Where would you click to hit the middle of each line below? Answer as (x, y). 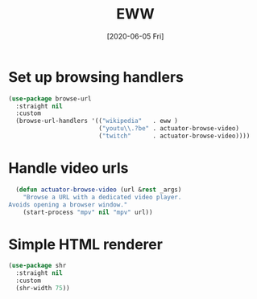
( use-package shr (37, 266)
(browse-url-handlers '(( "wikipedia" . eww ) (97, 121)
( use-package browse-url (50, 98)
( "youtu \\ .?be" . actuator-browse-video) (169, 129)
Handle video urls (68, 168)
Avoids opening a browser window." (68, 205)
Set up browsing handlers (96, 77)
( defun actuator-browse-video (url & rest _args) (99, 190)
